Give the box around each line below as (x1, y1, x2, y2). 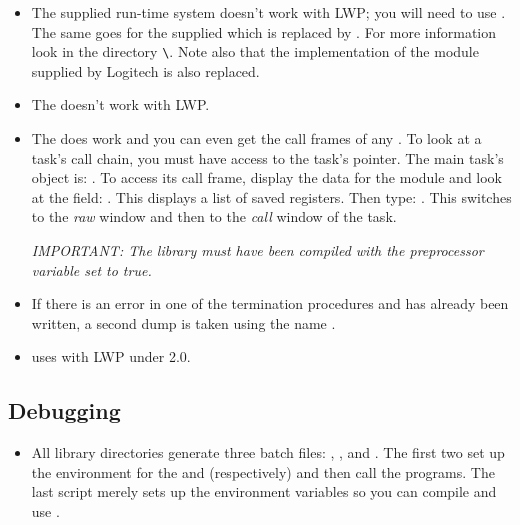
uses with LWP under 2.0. (31, 346, 191, 367)
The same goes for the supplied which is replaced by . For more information (31, 21, 497, 42)
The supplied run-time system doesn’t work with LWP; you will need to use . (31, 2, 506, 22)
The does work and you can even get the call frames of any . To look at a (31, 128, 482, 149)
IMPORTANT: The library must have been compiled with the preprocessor (31, 240, 484, 260)
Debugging (8, 395, 121, 426)
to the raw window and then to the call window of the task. (31, 206, 397, 227)
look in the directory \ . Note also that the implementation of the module (31, 41, 479, 62)
